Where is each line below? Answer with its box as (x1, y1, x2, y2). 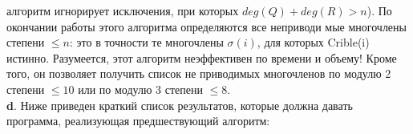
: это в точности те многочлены (69, 34, 224, 51)
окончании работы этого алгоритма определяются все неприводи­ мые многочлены (6, 18, 407, 35)
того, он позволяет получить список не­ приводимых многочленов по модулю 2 (6, 65, 391, 82)
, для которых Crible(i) (257, 34, 370, 51)
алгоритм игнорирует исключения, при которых (6, 2, 239, 18)
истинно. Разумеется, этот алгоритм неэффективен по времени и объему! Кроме (6, 49, 397, 66)
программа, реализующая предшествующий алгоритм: (6, 112, 270, 129)
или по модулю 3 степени (78, 80, 203, 97)
